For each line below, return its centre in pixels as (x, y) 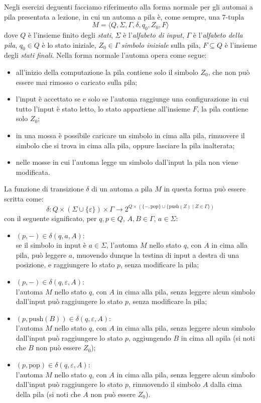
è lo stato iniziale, (69, 44)
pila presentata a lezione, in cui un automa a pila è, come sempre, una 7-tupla (124, 16)
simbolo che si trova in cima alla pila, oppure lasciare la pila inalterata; (125, 145)
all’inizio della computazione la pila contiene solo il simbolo (107, 72)
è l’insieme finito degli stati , (71, 34)
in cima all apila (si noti (218, 337)
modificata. (33, 172)
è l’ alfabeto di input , (154, 34)
